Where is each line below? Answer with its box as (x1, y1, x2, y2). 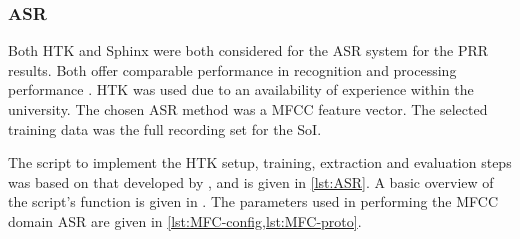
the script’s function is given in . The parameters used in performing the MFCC (8, 191, 499, 212)
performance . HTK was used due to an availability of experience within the (8, 79, 474, 100)
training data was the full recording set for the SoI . (8, 118, 322, 139)
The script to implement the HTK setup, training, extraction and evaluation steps (8, 152, 512, 173)
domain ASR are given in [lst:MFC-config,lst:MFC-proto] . (8, 210, 362, 231)
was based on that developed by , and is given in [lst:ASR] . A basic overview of (8, 171, 494, 192)
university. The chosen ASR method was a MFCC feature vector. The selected (8, 99, 488, 119)
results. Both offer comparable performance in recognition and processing (8, 59, 457, 80)
